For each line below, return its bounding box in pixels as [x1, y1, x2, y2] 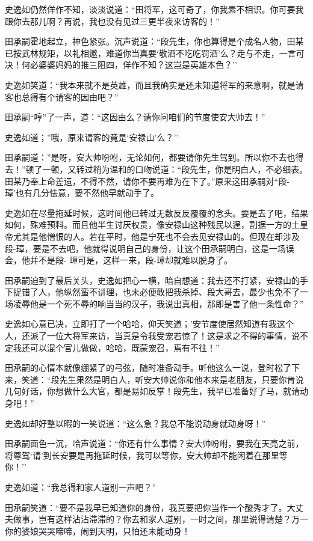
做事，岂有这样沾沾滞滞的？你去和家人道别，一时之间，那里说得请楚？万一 [13, 513, 308, 525]
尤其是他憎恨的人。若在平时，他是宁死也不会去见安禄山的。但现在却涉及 [13, 230, 300, 242]
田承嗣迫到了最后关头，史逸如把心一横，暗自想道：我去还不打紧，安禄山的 [5, 274, 300, 286]
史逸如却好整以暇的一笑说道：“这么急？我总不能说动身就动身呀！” [5, 417, 266, 429]
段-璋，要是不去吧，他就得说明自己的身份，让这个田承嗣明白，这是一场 [5, 242, 286, 254]
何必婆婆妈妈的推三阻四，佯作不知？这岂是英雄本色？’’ [21, 58, 237, 71]
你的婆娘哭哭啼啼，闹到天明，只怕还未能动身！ [5, 524, 190, 537]
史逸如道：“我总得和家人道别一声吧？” [5, 481, 156, 493]
